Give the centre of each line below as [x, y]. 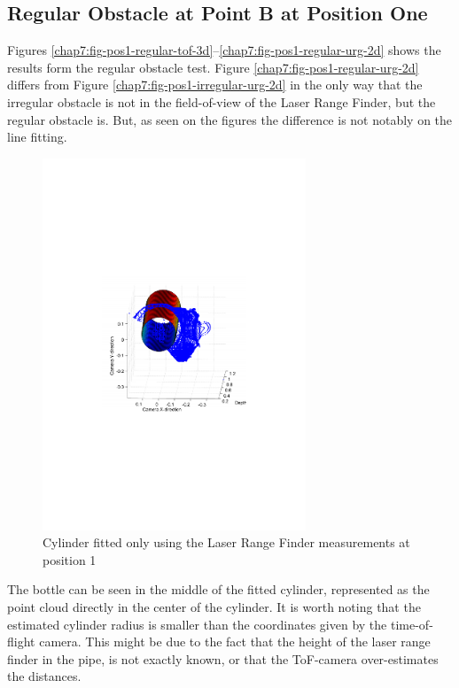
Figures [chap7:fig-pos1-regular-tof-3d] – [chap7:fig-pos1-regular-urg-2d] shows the [224, 50]
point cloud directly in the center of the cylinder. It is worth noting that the [214, 607]
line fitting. [37, 137]
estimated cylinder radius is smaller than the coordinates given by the [197, 624]
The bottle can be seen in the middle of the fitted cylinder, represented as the [218, 589]
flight [21, 642]
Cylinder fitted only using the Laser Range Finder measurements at [226, 542]
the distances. [44, 676]
